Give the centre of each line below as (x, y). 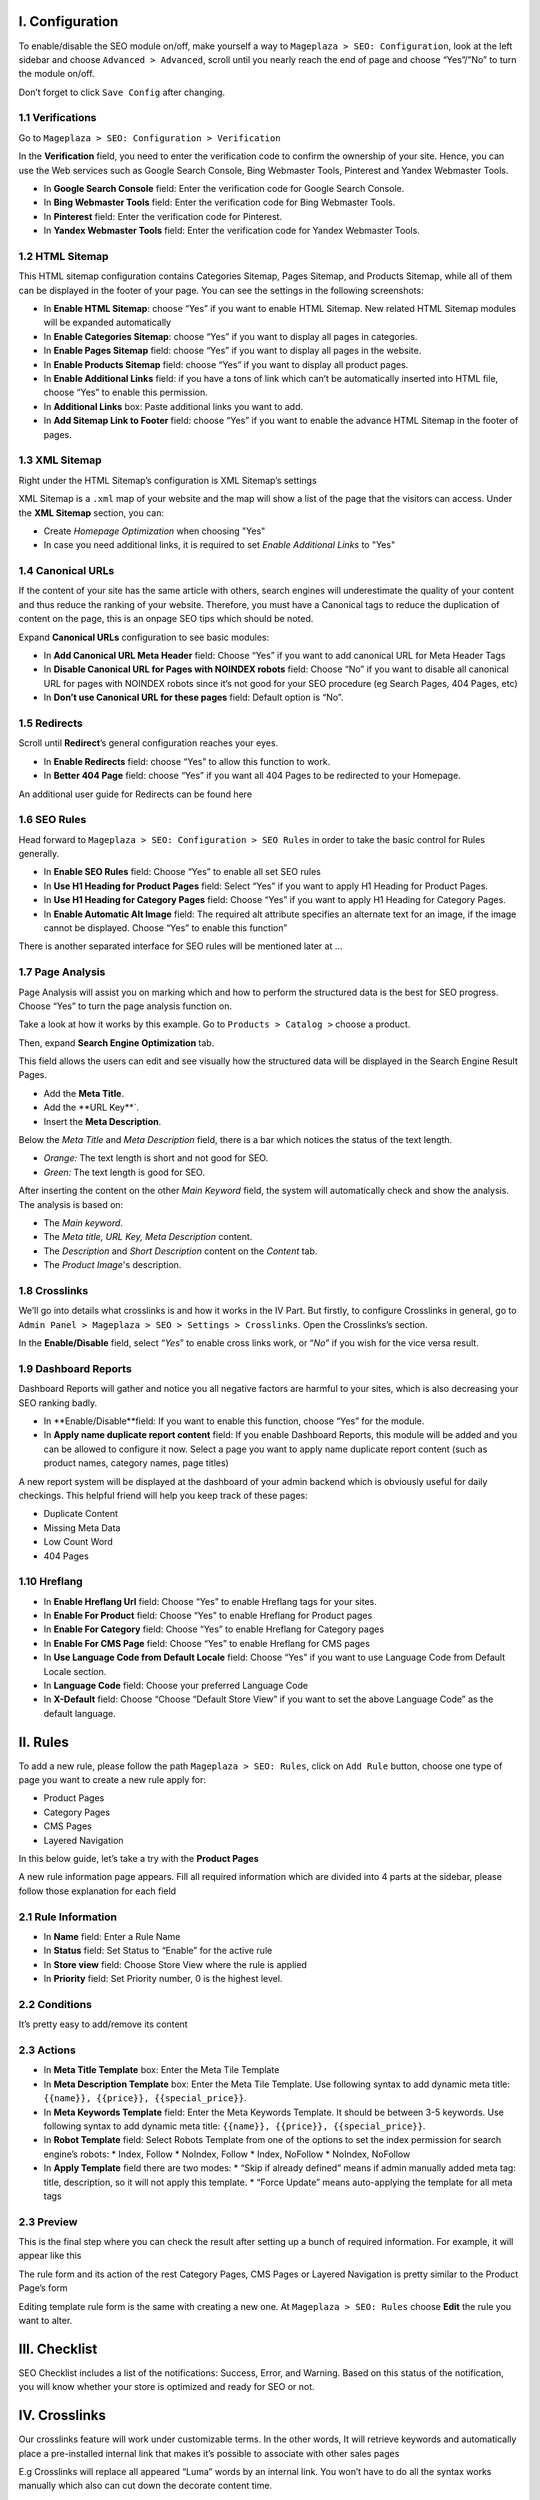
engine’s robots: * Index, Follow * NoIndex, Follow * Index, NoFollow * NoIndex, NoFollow (227, 2154)
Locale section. (75, 1671)
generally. (39, 854)
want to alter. (45, 2321)
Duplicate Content (81, 1514)
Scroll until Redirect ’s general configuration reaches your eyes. (148, 743)
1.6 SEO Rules (52, 820)
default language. (79, 1713)
